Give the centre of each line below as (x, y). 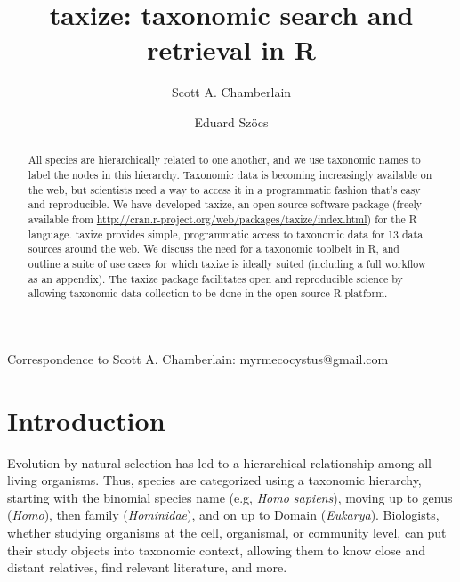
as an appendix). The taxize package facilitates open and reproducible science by (215, 278)
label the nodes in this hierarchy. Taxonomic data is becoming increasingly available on (230, 174)
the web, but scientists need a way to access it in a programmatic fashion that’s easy (224, 189)
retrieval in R (231, 49)
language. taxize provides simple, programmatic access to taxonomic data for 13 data (226, 234)
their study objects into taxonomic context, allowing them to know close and (217, 550)
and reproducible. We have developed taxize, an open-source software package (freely (225, 204)
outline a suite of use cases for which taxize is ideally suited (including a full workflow (227, 263)
